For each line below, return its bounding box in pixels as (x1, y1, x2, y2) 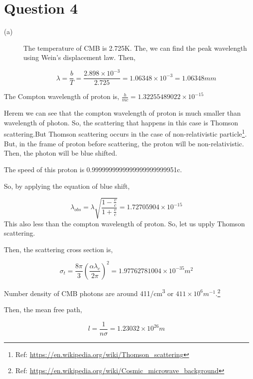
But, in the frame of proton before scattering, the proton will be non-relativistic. (4, 138, 244, 148)
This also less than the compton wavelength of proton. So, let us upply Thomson (4, 218, 245, 228)
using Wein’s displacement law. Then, (23, 52, 136, 62)
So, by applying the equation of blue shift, (4, 180, 130, 191)
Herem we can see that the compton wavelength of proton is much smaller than (4, 108, 241, 118)
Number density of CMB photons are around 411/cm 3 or (4, 286, 174, 298)
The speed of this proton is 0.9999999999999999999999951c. (4, 164, 182, 174)
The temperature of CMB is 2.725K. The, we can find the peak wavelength (23, 42, 247, 53)
